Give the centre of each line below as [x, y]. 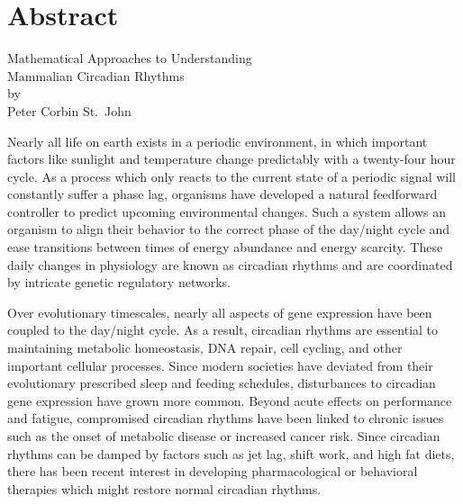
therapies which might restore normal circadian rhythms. [164, 488]
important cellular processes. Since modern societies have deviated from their [220, 365]
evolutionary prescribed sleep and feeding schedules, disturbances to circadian [222, 383]
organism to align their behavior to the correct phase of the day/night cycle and [229, 229]
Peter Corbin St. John [69, 110]
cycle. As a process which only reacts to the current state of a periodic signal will [231, 176]
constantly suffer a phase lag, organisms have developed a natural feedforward [222, 194]
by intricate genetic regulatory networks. [119, 282]
